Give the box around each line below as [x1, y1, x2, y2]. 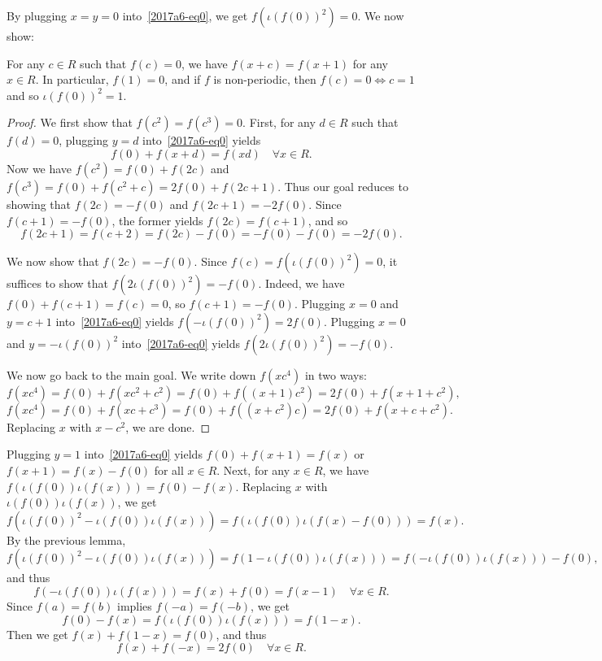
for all [154, 461, 184, 478]
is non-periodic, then [213, 71, 316, 88]
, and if [164, 71, 201, 88]
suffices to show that [7, 275, 109, 292]
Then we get [7, 625, 68, 642]
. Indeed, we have [258, 275, 345, 292]
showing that [7, 195, 72, 212]
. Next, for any [216, 461, 290, 478]
